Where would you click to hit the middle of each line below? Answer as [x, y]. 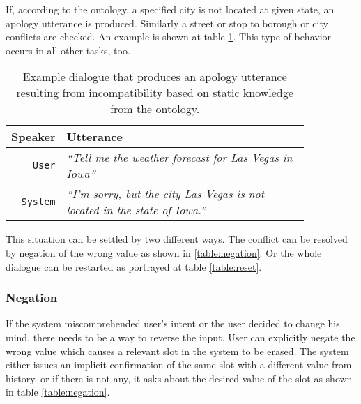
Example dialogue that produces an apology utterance [155, 77]
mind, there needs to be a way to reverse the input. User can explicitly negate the [180, 337]
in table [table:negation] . [58, 392]
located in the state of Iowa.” [136, 210]
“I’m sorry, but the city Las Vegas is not [165, 194]
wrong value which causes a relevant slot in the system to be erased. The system [177, 351]
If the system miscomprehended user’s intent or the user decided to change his [173, 323]
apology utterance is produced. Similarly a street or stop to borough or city [167, 23]
